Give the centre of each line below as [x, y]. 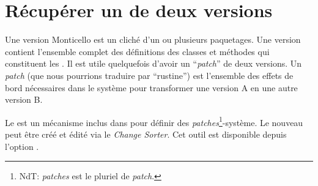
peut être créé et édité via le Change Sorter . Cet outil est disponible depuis [146, 134]
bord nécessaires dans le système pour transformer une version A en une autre [151, 87]
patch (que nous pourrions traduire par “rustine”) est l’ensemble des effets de [149, 75]
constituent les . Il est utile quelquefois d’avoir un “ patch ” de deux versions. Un [153, 63]
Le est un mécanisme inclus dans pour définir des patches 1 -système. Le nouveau [154, 121]
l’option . [22, 146]
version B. [24, 99]
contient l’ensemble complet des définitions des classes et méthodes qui [137, 51]
